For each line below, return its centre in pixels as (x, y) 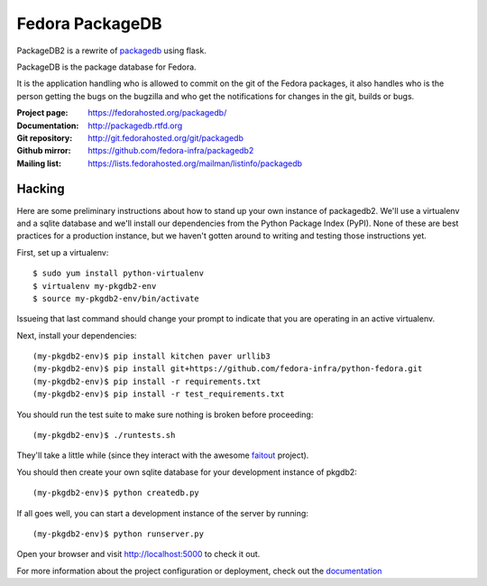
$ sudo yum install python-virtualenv (119, 274)
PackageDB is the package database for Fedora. (107, 67)
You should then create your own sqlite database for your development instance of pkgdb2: (187, 472)
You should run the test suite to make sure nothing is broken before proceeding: (165, 414)
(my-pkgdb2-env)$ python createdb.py (116, 493)
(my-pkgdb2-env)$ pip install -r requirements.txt (147, 381)
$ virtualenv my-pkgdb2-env (95, 286)
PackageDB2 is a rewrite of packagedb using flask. (111, 51)
